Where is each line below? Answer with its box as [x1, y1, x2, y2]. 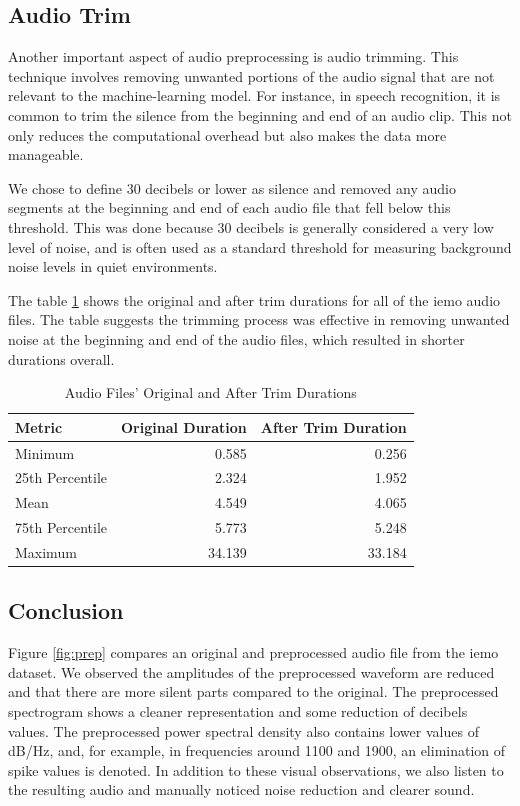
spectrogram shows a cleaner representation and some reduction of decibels [8, 701, 468, 721]
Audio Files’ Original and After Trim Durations [64, 382, 357, 403]
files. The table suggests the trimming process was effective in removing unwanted [8, 309, 510, 330]
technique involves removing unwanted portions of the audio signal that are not [8, 65, 495, 86]
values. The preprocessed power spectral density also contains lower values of [8, 720, 479, 741]
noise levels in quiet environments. [8, 256, 218, 277]
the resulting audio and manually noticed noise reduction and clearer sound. [8, 779, 475, 800]
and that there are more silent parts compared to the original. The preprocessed [8, 681, 499, 702]
